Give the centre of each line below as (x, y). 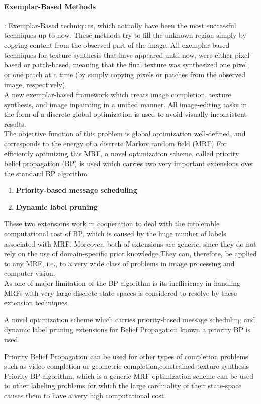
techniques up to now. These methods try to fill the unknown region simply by (125, 35)
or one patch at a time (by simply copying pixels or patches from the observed (125, 74)
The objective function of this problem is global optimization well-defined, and (125, 134)
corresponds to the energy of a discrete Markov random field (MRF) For (115, 143)
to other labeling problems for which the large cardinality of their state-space (123, 386)
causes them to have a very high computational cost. (85, 395)
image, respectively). (36, 84)
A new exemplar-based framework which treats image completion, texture (118, 94)
